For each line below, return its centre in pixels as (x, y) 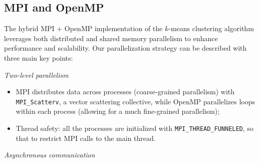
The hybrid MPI (29, 28)
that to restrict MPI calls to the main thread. (86, 138)
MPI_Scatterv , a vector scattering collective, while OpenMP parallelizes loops (136, 101)
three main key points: (39, 57)
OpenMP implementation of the (113, 28)
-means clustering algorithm (211, 28)
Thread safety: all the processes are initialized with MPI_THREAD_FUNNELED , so (135, 128)
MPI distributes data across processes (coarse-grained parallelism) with (125, 92)
